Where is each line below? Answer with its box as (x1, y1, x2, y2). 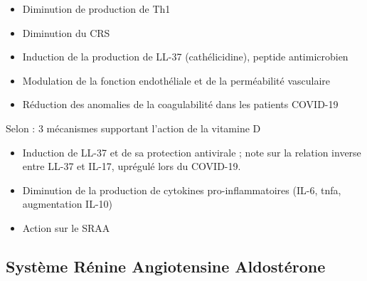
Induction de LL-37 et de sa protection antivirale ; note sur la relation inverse (22, 144, 361, 159)
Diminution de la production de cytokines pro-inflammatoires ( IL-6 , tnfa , (22, 182, 341, 197)
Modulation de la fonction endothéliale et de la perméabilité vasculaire (22, 73, 331, 88)
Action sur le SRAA (22, 220, 110, 235)
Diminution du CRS (22, 25, 110, 40)
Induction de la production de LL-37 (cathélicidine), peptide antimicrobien (22, 49, 349, 64)
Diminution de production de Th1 (22, 1, 171, 16)
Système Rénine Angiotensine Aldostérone (6, 255, 326, 277)
